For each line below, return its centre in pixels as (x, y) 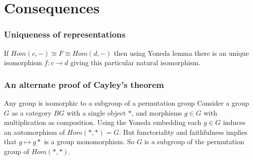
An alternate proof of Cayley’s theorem (84, 84)
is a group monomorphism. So (89, 141)
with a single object (96, 112)
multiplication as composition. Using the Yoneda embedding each (103, 122)
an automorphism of (35, 132)
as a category (32, 112)
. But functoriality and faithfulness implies (183, 132)
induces (234, 122)
